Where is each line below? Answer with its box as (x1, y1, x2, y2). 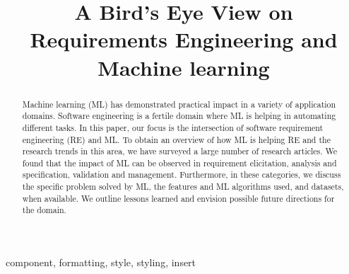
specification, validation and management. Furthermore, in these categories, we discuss (22, 169, 341, 181)
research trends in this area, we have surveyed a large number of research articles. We (22, 145, 338, 157)
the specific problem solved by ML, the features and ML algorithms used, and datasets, (22, 181, 344, 193)
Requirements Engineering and (30, 25, 338, 54)
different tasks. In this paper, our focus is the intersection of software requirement (22, 121, 324, 133)
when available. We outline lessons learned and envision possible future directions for (22, 192, 335, 204)
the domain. (22, 204, 66, 216)
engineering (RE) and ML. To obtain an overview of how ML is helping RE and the (22, 133, 331, 145)
